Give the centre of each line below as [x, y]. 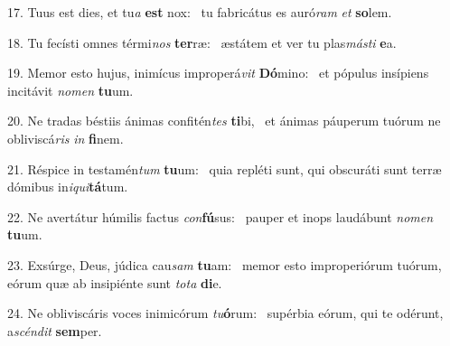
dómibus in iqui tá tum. [68, 187]
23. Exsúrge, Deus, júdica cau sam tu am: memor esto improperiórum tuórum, [225, 264]
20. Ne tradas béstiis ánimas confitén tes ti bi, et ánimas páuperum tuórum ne [224, 121]
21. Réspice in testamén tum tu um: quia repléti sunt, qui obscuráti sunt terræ [225, 168]
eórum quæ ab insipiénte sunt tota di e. [115, 282]
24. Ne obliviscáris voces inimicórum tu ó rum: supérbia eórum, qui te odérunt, [225, 313]
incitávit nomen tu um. [70, 90]
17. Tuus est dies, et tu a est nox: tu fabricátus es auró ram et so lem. [200, 12]
